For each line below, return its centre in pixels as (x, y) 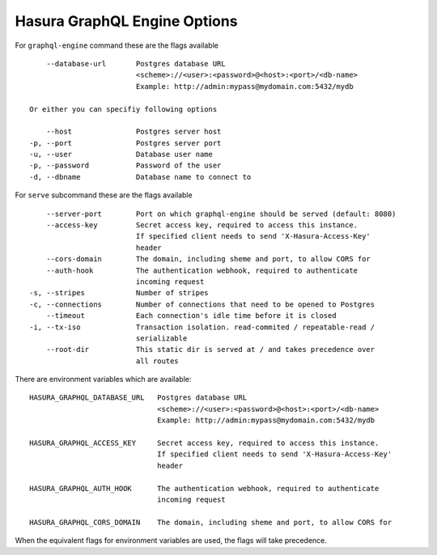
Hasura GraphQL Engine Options (126, 21)
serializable (161, 338)
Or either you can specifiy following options (123, 109)
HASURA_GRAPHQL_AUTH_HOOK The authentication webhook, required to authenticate (204, 488)
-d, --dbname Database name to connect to (140, 177)
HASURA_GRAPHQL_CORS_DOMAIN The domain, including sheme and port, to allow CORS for (211, 522)
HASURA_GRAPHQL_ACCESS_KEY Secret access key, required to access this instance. (204, 443)
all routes (157, 361)
